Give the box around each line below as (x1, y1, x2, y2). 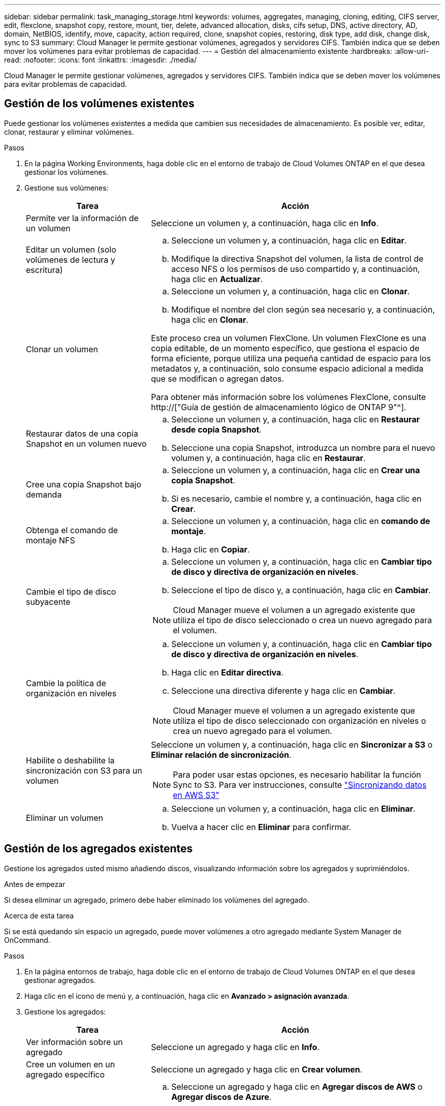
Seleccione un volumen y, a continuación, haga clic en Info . (151, 218, 379, 228)
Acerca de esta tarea (4, 911, 74, 920)
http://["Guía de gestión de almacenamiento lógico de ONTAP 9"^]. (151, 402, 406, 412)
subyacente (26, 596, 71, 607)
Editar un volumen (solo (26, 244, 116, 255)
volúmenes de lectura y (26, 254, 115, 265)
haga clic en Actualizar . (171, 273, 263, 284)
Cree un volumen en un (26, 1059, 115, 1069)
